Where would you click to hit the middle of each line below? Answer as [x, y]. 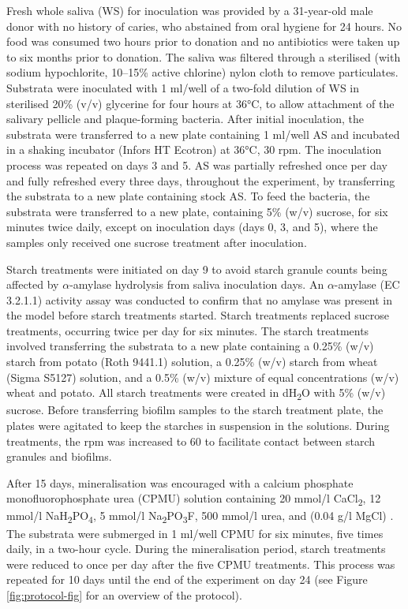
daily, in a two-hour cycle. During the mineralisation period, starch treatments [196, 549]
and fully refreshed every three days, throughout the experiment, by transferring [201, 180]
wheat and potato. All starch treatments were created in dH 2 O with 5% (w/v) [196, 394]
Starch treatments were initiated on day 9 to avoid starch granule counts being [197, 269]
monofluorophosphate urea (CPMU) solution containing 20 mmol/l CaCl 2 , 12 [194, 499]
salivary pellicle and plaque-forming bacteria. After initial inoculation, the [185, 119]
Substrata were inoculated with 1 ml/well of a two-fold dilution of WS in [183, 87]
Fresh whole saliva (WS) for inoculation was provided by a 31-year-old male [190, 10]
